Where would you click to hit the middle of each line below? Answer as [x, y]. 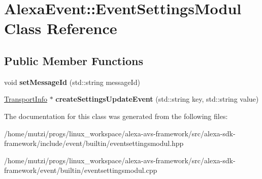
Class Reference [61, 28]
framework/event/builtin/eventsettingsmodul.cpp [81, 170]
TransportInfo [26, 99]
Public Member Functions [74, 60]
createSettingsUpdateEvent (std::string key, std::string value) [157, 99]
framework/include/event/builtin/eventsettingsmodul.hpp [94, 143]
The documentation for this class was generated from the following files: [116, 116]
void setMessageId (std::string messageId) [72, 82]
